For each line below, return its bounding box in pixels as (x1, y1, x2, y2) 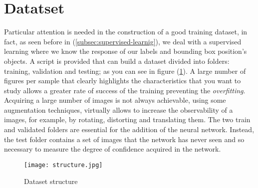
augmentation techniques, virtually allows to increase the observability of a (4, 104, 233, 115)
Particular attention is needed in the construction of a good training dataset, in (4, 26, 248, 37)
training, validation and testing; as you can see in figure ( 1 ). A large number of (4, 65, 246, 76)
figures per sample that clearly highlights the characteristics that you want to (4, 75, 241, 86)
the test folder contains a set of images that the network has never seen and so (4, 134, 245, 144)
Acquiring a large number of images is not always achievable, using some (4, 95, 226, 105)
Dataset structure (24, 176, 78, 186)
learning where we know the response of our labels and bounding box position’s (4, 46, 247, 56)
